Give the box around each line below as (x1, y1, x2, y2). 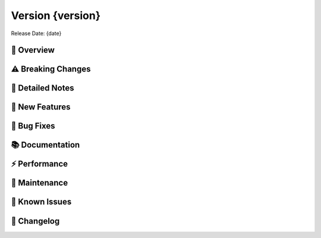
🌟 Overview (11, 45, 55, 55)
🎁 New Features (11, 102, 71, 112)
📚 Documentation (11, 140, 80, 150)
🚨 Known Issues (11, 197, 72, 207)
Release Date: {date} (11, 30, 62, 37)
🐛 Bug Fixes (11, 121, 56, 131)
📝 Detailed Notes (11, 83, 74, 93)
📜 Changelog (11, 216, 60, 226)
